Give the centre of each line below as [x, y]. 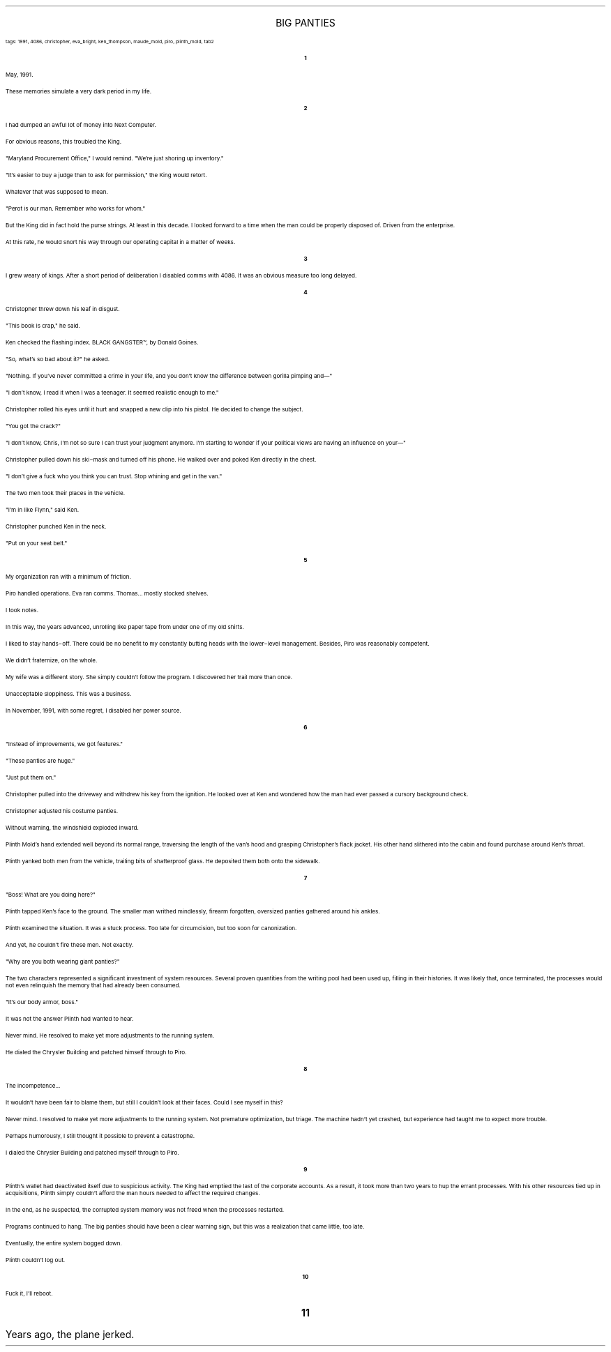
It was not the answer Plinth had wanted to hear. [70, 1019]
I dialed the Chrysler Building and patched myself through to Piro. [92, 1153]
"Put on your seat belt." [37, 543]
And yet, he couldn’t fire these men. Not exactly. [70, 945]
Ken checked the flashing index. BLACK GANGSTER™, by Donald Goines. [102, 342]
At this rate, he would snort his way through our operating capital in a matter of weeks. [121, 242]
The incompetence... [33, 1086]
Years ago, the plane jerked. [70, 1334]
